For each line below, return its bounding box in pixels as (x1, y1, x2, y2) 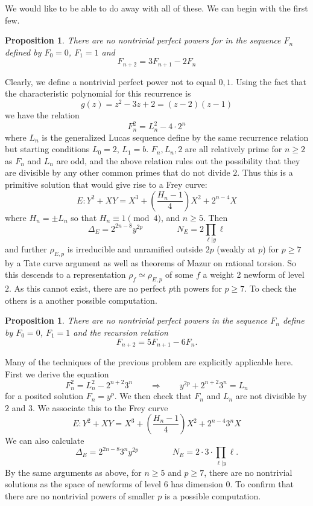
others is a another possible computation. (5, 293, 157, 306)
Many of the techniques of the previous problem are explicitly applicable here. (5, 356, 293, 368)
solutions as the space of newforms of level (5, 478, 161, 490)
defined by (5, 45, 42, 58)
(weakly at (217, 243, 256, 255)
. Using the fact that (230, 75, 306, 88)
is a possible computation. (164, 489, 261, 502)
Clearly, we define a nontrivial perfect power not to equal (5, 75, 216, 88)
